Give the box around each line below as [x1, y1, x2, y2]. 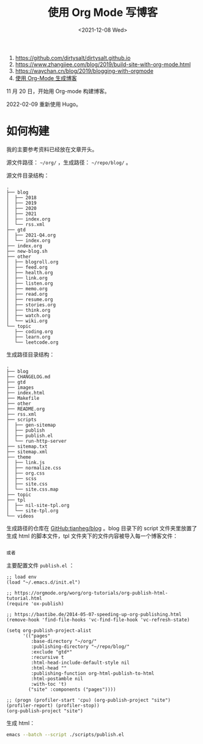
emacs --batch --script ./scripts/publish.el [6, 731, 124, 738]
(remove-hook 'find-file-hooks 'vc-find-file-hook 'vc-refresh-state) [6, 617, 190, 623]
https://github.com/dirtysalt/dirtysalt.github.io [15, 54, 131, 61]
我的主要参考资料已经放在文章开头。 [6, 145, 98, 153]
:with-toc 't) [31, 681, 67, 687]
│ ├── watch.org [6, 312, 51, 318]
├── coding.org [14, 328, 53, 334]
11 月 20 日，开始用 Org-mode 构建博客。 [6, 87, 110, 95]
